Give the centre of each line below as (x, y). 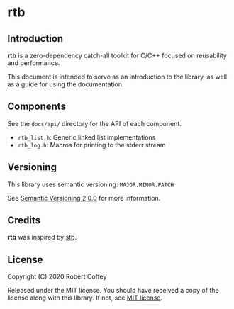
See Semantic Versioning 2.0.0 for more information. (84, 198)
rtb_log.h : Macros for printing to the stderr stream (91, 145)
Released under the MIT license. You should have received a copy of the (113, 291)
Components (37, 107)
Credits (24, 220)
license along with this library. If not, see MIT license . (85, 298)
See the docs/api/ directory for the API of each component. (95, 123)
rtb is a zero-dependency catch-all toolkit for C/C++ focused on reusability (117, 55)
